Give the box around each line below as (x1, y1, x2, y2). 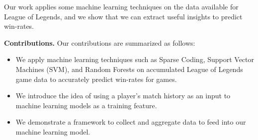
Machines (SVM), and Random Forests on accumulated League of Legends (15, 64, 243, 74)
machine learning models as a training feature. (15, 100, 157, 110)
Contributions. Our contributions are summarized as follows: (4, 37, 195, 48)
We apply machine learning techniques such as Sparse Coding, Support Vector (15, 54, 255, 65)
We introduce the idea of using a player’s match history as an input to (15, 90, 231, 101)
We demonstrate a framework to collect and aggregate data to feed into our (15, 117, 246, 127)
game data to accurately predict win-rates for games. (15, 73, 177, 84)
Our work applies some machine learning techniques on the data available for (4, 1, 239, 11)
